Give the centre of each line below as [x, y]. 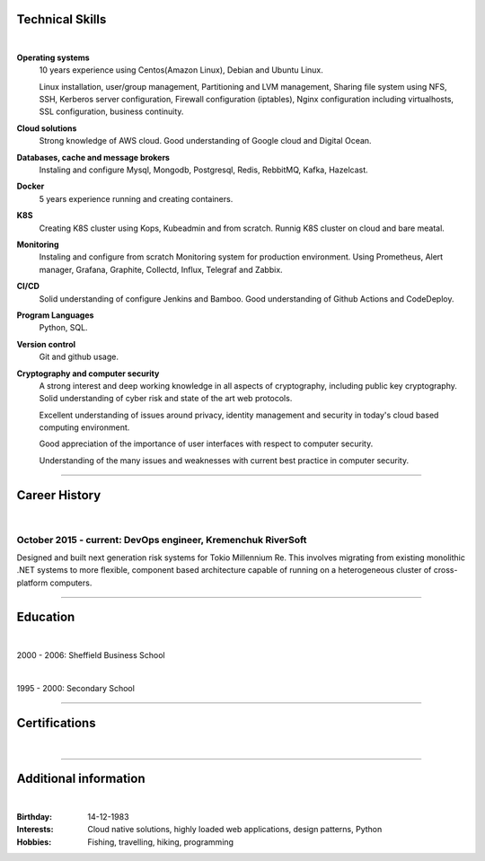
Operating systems [53, 57]
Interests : [35, 830]
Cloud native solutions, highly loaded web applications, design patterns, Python [235, 830]
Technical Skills [62, 19]
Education [46, 617]
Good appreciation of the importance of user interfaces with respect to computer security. [206, 444]
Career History [59, 495]
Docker [31, 186]
